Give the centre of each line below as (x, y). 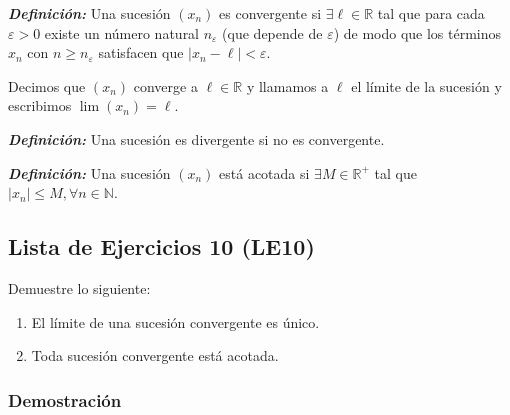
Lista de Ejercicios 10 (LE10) (161, 246)
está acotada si (264, 172)
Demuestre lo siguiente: (79, 287)
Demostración (65, 399)
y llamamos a (287, 85)
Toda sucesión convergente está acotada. (155, 355)
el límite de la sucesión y (426, 85)
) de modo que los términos (417, 32)
